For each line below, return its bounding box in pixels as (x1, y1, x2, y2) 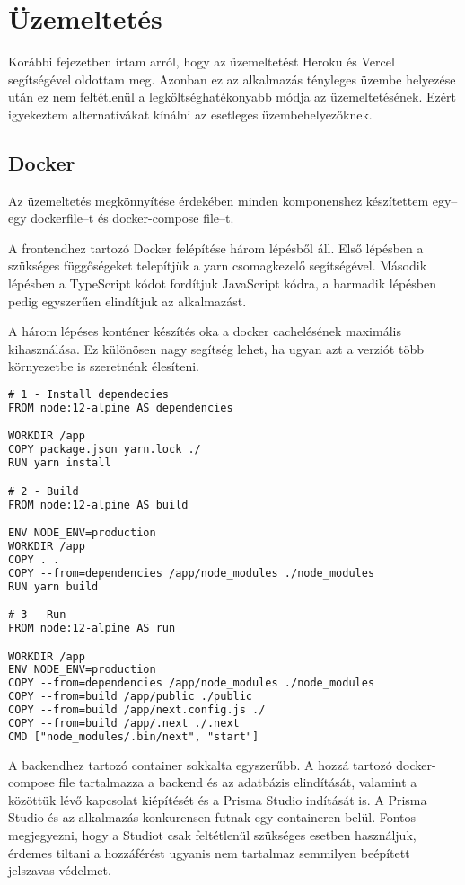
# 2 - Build (8, 484, 79, 498)
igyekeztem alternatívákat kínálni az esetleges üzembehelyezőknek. (8, 104, 373, 123)
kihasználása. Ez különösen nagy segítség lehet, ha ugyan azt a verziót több (8, 339, 424, 358)
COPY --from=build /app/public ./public (8, 690, 253, 704)
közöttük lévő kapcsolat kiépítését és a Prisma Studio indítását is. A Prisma (8, 790, 427, 809)
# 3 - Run (8, 608, 66, 622)
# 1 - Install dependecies (8, 388, 169, 402)
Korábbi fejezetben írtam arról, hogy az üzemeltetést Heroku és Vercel (8, 52, 395, 71)
